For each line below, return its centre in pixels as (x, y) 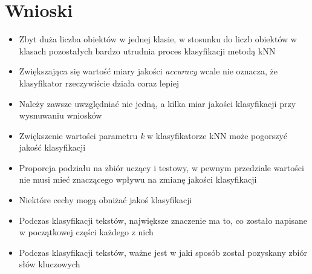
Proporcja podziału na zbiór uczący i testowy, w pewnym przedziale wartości (161, 167)
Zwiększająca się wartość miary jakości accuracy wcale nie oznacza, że (148, 71)
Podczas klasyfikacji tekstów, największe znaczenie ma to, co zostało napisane (163, 220)
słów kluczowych (50, 264)
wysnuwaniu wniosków (60, 115)
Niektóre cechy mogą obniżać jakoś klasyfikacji (106, 200)
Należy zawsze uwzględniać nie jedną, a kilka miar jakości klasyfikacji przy (158, 103)
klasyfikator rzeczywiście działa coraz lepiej (99, 83)
